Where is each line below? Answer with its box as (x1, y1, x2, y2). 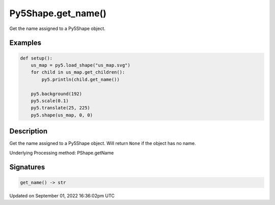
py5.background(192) (31, 91, 82, 97)
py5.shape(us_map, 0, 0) (31, 112, 93, 118)
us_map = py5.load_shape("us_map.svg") (31, 62, 131, 68)
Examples (9, 39, 42, 47)
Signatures (9, 163, 45, 171)
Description (9, 127, 48, 136)
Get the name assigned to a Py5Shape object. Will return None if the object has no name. (9, 140, 196, 147)
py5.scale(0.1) (31, 98, 69, 104)
